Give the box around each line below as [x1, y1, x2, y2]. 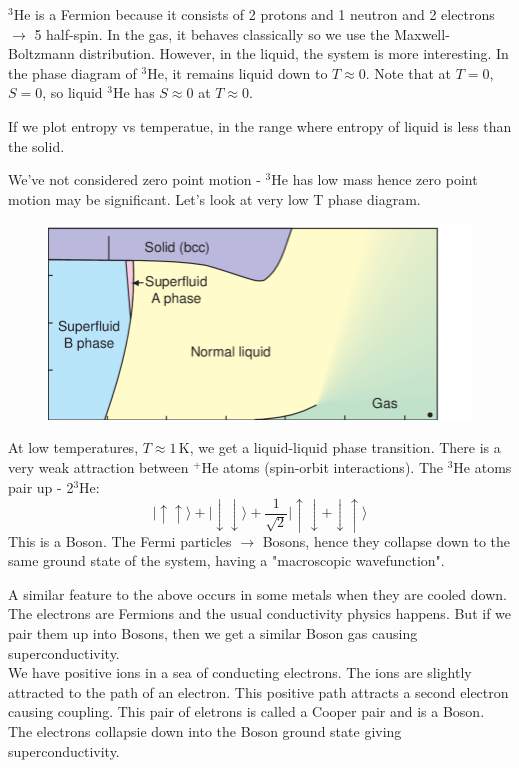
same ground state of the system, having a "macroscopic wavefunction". [8, 550, 445, 571]
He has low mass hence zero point [271, 169, 478, 190]
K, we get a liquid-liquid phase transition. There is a [178, 437, 501, 458]
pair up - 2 [8, 476, 74, 497]
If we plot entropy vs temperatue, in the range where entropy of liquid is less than [8, 115, 512, 136]
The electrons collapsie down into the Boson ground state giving [8, 720, 402, 741]
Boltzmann [8, 43, 75, 64]
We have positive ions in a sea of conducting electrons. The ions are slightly [8, 662, 472, 683]
